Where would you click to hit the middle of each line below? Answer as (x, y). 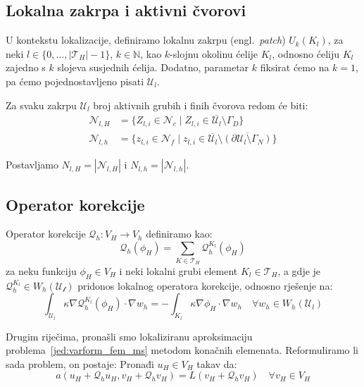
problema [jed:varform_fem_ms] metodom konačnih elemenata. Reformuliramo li (182, 350)
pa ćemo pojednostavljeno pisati (75, 81)
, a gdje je (299, 271)
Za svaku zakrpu (41, 105)
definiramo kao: (179, 234)
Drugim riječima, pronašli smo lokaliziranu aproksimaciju (129, 336)
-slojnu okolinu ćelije (214, 53)
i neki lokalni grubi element (178, 271)
